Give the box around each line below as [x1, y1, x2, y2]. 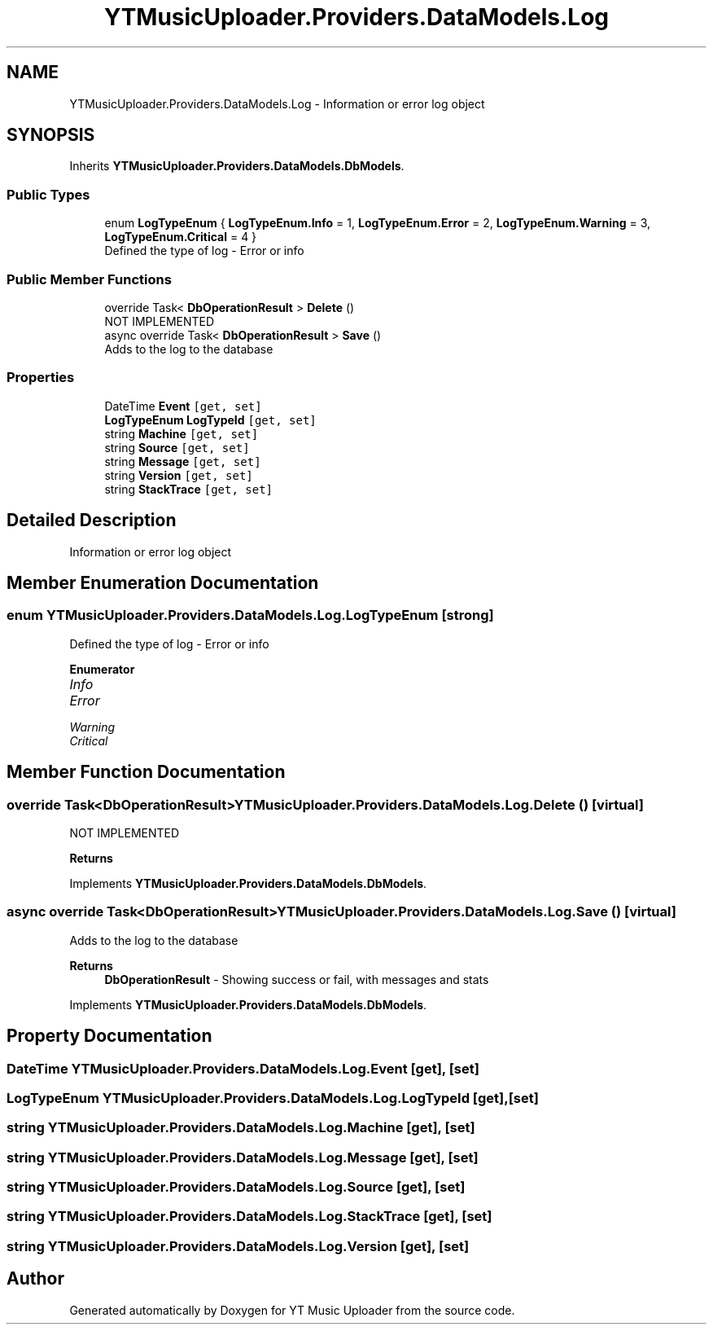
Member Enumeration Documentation [7, 572, 319, 593]
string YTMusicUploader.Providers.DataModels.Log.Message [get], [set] [7, 1149, 479, 1166]
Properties [7, 369, 75, 386]
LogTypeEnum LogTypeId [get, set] [104, 412, 317, 427]
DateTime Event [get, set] [104, 398, 262, 413]
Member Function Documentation [7, 762, 286, 783]
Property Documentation [7, 1026, 212, 1047]
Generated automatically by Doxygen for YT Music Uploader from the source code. [69, 1302, 515, 1317]
